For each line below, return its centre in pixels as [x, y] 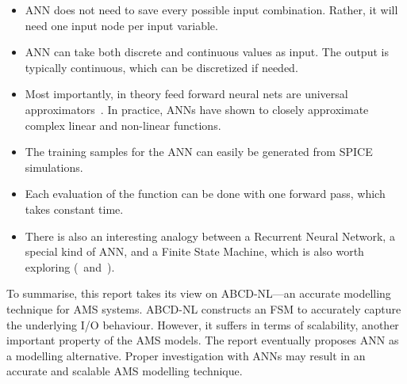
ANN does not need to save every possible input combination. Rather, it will [211, 10]
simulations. [54, 167]
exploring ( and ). [70, 266]
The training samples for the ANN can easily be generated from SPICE [199, 152]
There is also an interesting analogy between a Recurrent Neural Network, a [210, 236]
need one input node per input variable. [121, 25]
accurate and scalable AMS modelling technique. [125, 371]
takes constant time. [74, 209]
